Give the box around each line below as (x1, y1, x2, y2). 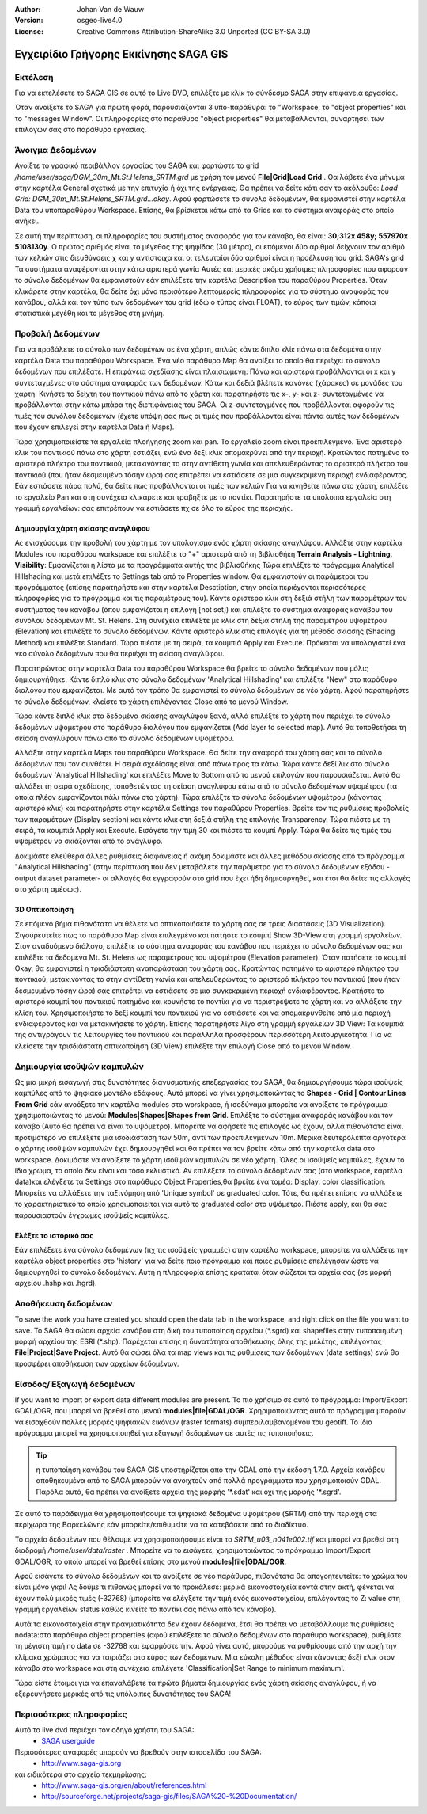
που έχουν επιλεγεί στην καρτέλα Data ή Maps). (14, 422, 175, 432)
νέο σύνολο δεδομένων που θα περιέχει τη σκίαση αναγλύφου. (14, 649, 225, 659)
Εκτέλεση (14, 71, 55, 82)
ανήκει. (14, 216, 40, 226)
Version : (14, 16, 43, 25)
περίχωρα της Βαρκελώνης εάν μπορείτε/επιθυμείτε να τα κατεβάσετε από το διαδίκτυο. (14, 1520, 308, 1530)
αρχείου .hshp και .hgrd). (14, 1279, 98, 1288)
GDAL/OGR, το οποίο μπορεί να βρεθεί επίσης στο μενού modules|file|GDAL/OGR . (14, 1557, 287, 1566)
